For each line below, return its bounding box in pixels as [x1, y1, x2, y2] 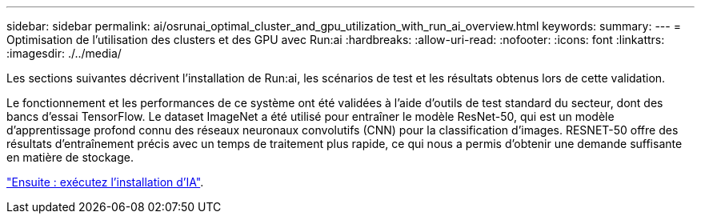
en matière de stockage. [6, 150, 134, 164]
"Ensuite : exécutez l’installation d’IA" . [6, 175, 204, 189]
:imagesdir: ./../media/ [6, 46, 122, 60]
